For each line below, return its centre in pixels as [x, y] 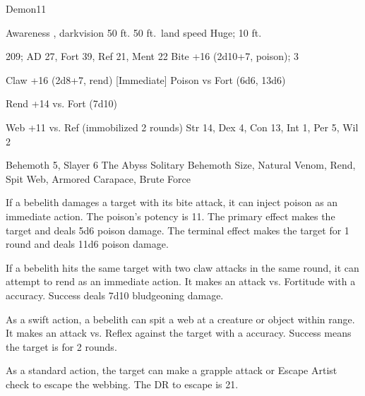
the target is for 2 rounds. [61, 346]
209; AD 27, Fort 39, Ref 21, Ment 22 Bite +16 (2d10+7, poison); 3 [152, 56]
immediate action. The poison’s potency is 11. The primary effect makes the [170, 216]
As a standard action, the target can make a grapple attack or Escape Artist [172, 370]
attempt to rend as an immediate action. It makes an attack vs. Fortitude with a [181, 281]
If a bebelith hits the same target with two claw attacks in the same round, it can [182, 267]
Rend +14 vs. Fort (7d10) [62, 103]
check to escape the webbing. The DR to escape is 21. [122, 384]
